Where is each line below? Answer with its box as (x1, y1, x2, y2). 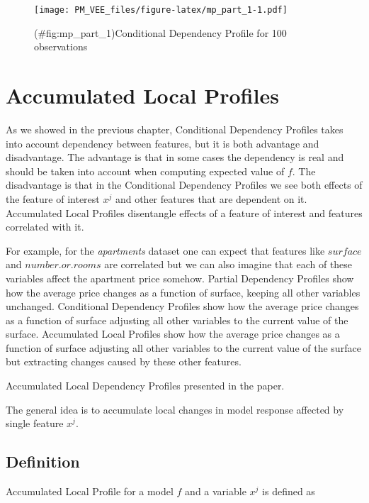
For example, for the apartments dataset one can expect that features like (6, 243, 325, 258)
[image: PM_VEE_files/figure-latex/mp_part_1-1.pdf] (34, 5, 288, 15)
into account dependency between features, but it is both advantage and (6, 136, 319, 150)
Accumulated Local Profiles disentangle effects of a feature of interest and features (6, 205, 363, 220)
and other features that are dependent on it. (115, 191, 307, 206)
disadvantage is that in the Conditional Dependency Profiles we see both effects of (6, 177, 363, 192)
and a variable (185, 484, 246, 499)
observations (34, 39, 88, 54)
